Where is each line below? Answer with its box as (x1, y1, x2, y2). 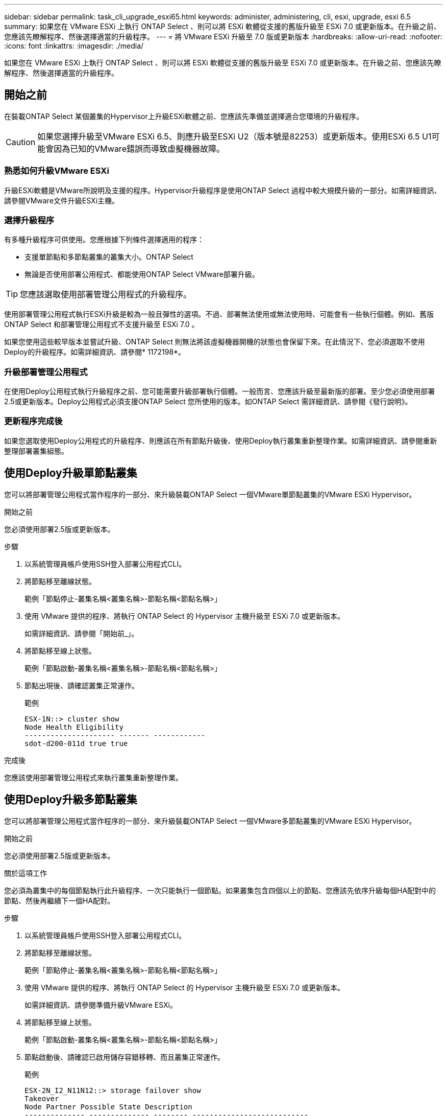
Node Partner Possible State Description (24, 1102, 192, 1111)
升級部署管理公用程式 (4, 366, 88, 377)
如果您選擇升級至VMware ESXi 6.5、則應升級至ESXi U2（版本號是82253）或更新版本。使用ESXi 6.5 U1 (37, 131, 432, 142)
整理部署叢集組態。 (4, 446, 68, 455)
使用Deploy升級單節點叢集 (4, 467, 137, 480)
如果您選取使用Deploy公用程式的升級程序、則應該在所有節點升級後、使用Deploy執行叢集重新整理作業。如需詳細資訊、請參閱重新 (4, 436, 437, 445)
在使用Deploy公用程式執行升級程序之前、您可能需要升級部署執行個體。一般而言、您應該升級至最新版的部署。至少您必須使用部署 (4, 387, 435, 396)
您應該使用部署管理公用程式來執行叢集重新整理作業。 (4, 773, 183, 782)
